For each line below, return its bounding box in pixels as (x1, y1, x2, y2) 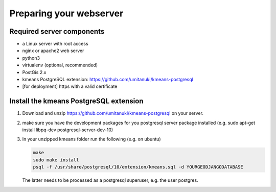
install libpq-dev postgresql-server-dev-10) (22, 127, 113, 133)
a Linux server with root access (22, 41, 89, 47)
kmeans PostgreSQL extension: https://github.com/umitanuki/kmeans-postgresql (22, 77, 194, 83)
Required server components (9, 27, 105, 36)
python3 (22, 55, 40, 61)
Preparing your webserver (9, 8, 124, 19)
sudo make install (33, 157, 79, 163)
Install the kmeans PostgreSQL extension (9, 97, 144, 106)
